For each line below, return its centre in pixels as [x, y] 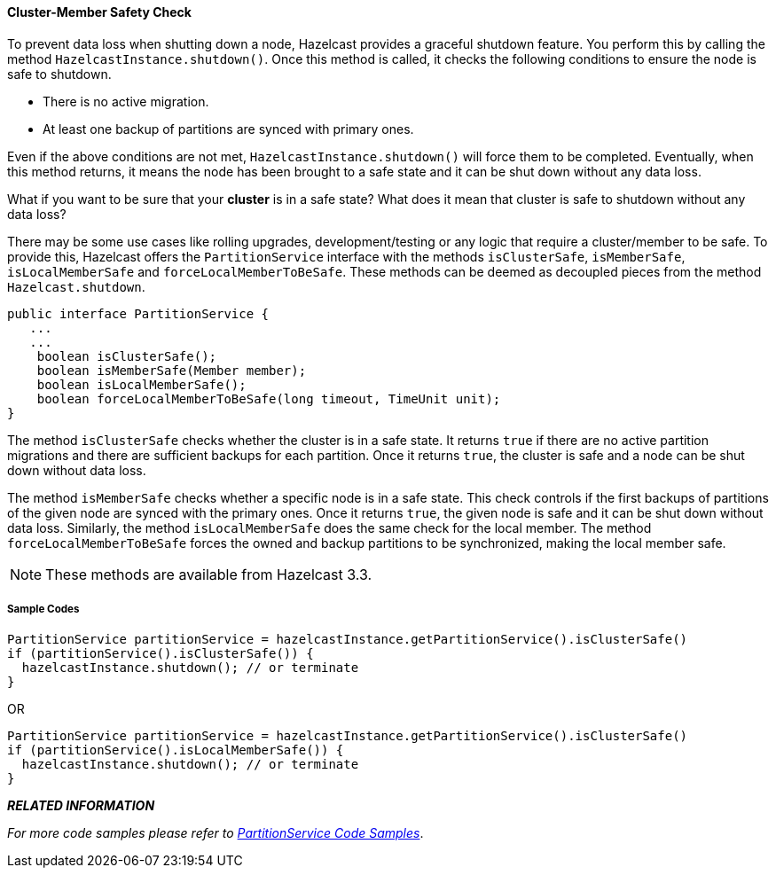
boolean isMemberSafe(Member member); [172, 370]
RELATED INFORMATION [81, 806]
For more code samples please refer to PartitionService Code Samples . [216, 833]
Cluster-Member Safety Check [99, 12]
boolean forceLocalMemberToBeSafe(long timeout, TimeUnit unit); [269, 398]
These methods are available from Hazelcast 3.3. [209, 574]
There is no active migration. [126, 101]
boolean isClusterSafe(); [127, 356]
